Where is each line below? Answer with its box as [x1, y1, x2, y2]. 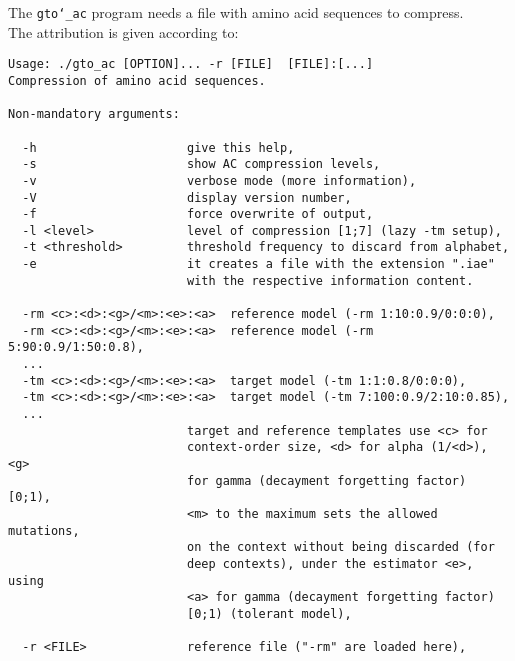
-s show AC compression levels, [22, 157, 381, 172]
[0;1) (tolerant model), [186, 606, 352, 621]
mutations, [8, 523, 80, 538]
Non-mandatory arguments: [8, 107, 180, 122]
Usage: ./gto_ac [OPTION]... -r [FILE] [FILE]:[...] [8, 57, 374, 72]
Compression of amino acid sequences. [8, 73, 266, 88]
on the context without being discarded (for [186, 540, 495, 555]
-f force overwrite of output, [22, 207, 374, 222]
